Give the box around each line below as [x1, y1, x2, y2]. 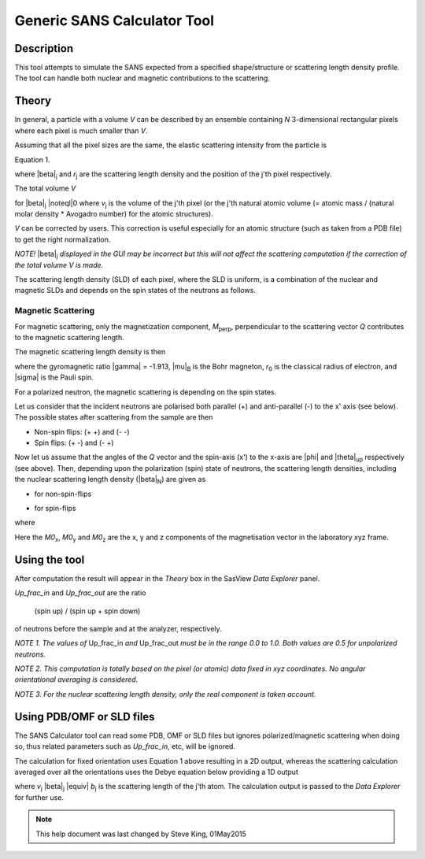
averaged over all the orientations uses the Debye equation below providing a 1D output [14, 767, 298, 776]
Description [14, 42, 74, 55]
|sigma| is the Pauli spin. [14, 372, 94, 382]
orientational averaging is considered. [14, 675, 139, 684]
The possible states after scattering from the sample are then [14, 413, 213, 422]
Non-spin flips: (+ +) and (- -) [34, 427, 130, 436]
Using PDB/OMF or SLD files [14, 709, 155, 724]
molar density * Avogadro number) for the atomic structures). [14, 209, 214, 219]
